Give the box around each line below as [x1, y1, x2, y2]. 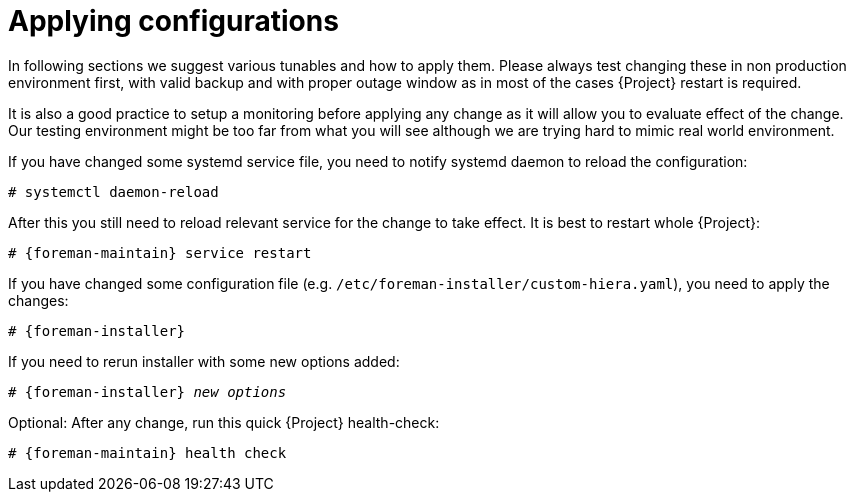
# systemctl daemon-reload [8, 183, 219, 200]
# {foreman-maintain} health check [8, 444, 287, 461]
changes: [8, 291, 69, 309]
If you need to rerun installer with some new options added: [8, 352, 400, 370]
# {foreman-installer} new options [8, 383, 287, 400]
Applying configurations [8, 4, 339, 38]
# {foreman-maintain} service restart [8, 244, 312, 261]
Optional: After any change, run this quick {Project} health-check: [8, 413, 440, 431]
